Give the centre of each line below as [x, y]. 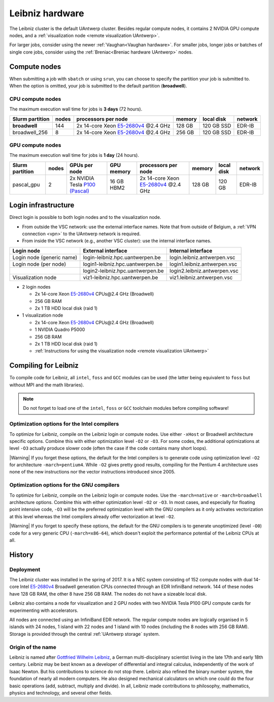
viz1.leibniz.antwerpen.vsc [201, 277]
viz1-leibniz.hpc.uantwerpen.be [121, 277]
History [22, 555]
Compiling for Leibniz [44, 366]
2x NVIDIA [82, 178]
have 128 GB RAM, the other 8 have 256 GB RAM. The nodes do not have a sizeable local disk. [108, 594]
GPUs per [81, 165]
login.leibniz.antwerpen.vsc [202, 257]
